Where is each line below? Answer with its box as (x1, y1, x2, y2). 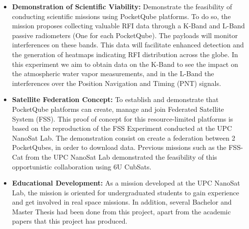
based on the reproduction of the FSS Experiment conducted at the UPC (12, 123, 232, 133)
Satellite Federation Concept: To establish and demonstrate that (12, 94, 219, 104)
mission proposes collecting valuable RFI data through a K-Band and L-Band (12, 21, 245, 31)
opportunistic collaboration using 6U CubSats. (12, 161, 152, 171)
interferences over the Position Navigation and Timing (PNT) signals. (12, 78, 221, 88)
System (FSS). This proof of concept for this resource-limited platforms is (12, 113, 233, 124)
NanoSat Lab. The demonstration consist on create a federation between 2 (12, 132, 235, 143)
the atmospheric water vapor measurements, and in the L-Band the (12, 68, 214, 79)
